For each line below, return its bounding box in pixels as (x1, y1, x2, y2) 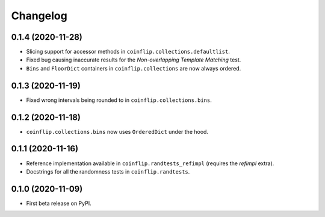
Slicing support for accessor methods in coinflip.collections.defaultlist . (26, 48, 230, 55)
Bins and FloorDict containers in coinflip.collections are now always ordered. (26, 64, 241, 72)
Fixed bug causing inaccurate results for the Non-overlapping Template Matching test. (26, 56, 241, 63)
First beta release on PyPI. (26, 200, 91, 207)
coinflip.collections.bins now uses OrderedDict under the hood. (26, 128, 209, 135)
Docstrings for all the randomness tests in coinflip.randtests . (26, 168, 190, 175)
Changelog (11, 9, 67, 22)
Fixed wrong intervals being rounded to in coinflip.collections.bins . (26, 96, 212, 104)
